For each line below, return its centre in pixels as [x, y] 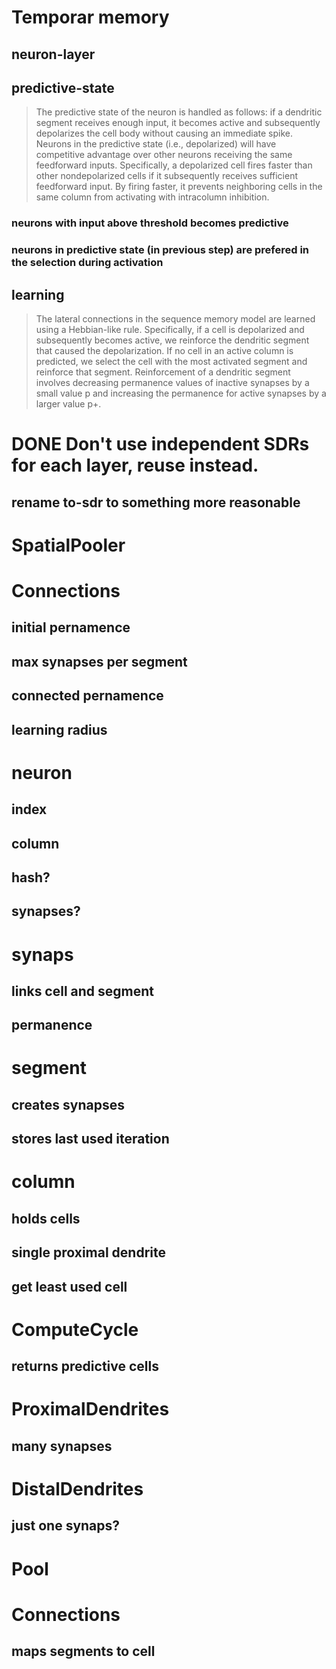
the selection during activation [87, 263]
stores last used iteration [90, 1139]
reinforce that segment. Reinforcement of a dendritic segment [163, 372]
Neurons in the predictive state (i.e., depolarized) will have [156, 144]
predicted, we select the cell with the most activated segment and [171, 362]
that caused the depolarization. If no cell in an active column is [164, 351]
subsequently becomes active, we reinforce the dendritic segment [172, 340]
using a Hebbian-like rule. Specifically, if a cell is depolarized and [170, 330]
